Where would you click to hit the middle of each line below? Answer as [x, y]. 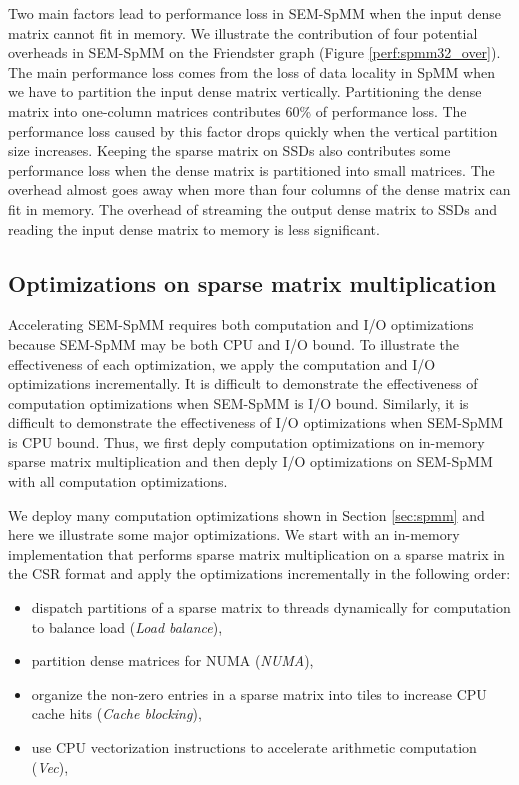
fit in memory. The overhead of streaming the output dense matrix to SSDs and [253, 208]
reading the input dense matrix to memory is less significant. [194, 228]
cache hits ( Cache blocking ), [116, 713]
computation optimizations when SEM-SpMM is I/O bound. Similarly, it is [238, 402]
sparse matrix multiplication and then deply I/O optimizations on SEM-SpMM [250, 461]
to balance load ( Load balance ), [127, 626]
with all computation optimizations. [118, 481]
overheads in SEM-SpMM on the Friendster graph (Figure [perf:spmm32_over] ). [254, 52]
